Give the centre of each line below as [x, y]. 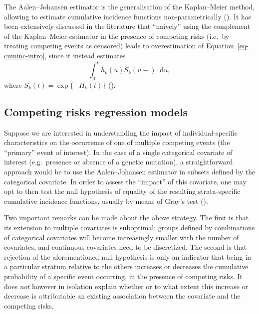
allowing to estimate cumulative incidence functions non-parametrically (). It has [128, 16]
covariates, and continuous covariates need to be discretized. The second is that [126, 247]
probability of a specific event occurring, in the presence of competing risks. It [124, 276]
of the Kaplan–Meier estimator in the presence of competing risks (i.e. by [117, 36]
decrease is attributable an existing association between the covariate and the [122, 296]
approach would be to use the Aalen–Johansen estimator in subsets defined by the [130, 172]
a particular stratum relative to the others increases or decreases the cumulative [126, 266]
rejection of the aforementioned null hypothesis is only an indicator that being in [128, 256]
